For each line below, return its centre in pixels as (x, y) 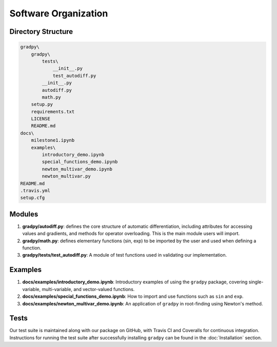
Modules (24, 214)
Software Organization (59, 13)
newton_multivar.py (66, 176)
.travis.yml (35, 190)
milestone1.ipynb (53, 140)
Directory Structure (41, 32)
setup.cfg (33, 198)
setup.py (42, 104)
